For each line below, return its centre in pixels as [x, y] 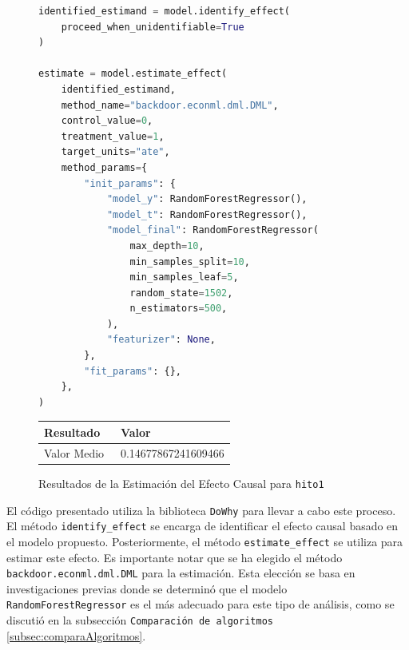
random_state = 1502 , [181, 293]
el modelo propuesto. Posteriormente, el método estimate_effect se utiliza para [205, 541]
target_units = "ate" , [115, 152]
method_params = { [104, 167]
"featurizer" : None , [161, 340]
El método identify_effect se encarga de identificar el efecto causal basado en [203, 526]
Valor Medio [74, 452]
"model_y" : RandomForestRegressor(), [207, 199]
